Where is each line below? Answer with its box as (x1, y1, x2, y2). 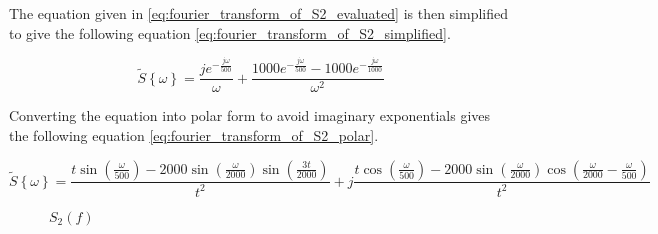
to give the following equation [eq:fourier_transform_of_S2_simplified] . (9, 22, 451, 43)
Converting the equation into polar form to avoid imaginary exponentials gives (9, 105, 491, 126)
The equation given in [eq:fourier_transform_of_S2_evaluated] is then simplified (9, 3, 509, 23)
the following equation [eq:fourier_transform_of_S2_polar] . (9, 124, 379, 145)
